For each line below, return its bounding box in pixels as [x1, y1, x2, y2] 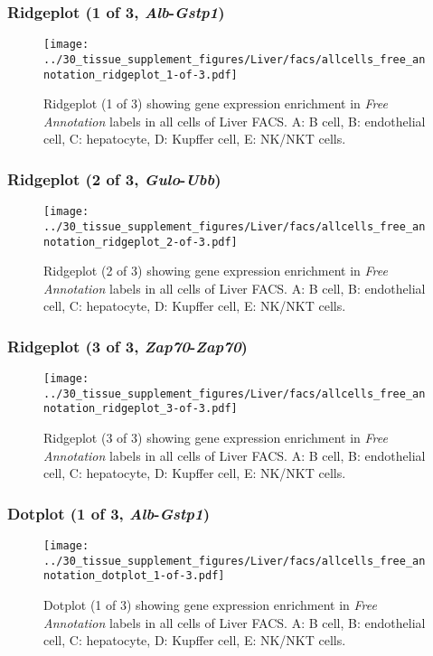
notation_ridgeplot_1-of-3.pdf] [43, 68, 238, 81]
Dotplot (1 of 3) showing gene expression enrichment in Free [43, 595, 377, 614]
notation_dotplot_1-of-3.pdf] [43, 569, 225, 583]
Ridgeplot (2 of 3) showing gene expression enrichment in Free [43, 261, 388, 280]
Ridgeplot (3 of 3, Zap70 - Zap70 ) [7, 334, 248, 357]
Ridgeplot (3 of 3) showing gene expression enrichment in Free [43, 428, 388, 447]
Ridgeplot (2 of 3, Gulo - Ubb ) [7, 167, 221, 190]
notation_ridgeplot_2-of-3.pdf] [43, 235, 238, 248]
